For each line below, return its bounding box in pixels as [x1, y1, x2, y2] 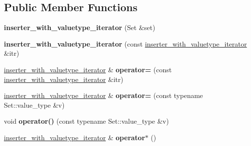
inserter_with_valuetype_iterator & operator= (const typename [4, 90, 203, 100]
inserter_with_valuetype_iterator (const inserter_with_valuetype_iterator [4, 38, 247, 49]
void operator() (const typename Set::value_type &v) [4, 116, 169, 126]
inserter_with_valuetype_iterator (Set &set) [4, 22, 155, 32]
